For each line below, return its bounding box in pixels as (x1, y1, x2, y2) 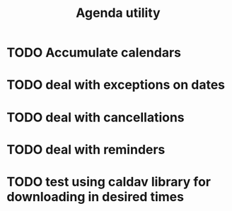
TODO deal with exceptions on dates (6, 77, 226, 93)
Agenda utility (76, 5, 161, 21)
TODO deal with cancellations (6, 109, 185, 125)
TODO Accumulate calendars (6, 44, 182, 61)
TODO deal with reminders (6, 141, 166, 157)
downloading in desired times (6, 188, 185, 205)
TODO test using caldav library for (6, 174, 211, 190)
